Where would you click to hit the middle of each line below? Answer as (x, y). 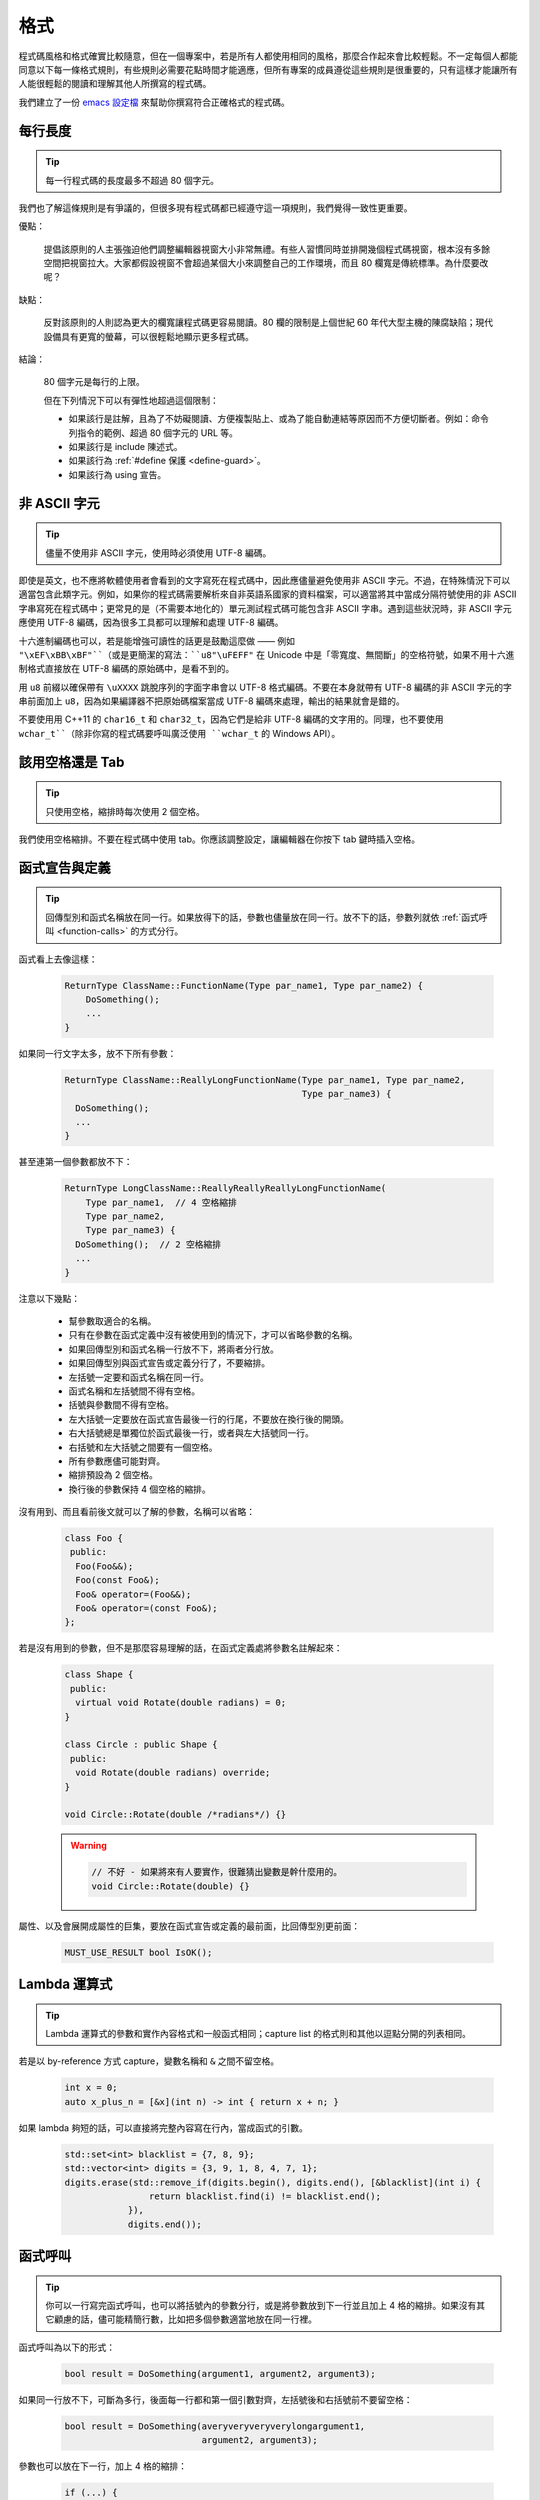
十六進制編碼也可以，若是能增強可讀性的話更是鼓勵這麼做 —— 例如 (156, 641)
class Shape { (99, 1674)
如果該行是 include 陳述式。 (125, 446)
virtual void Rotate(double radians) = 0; (181, 1703)
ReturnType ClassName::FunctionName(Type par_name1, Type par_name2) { (244, 985)
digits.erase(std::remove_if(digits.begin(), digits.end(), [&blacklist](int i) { (273, 2182)
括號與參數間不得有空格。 (121, 1405)
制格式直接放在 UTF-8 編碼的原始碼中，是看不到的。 (126, 669)
